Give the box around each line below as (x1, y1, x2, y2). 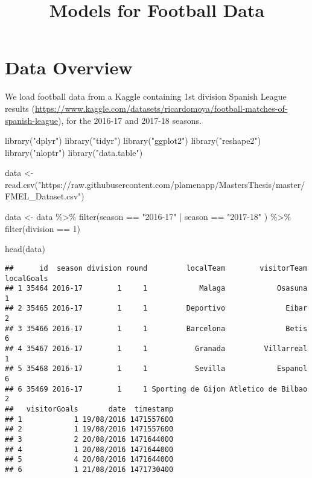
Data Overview (5, 55, 133, 80)
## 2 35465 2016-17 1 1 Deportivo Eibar (5, 304, 308, 313)
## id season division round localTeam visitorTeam (5, 263, 308, 273)
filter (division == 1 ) (5, 222, 81, 234)
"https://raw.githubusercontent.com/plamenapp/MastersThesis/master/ (37, 178, 305, 190)
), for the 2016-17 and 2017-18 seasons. (58, 114, 202, 126)
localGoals (5, 274, 48, 283)
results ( (5, 102, 35, 114)
